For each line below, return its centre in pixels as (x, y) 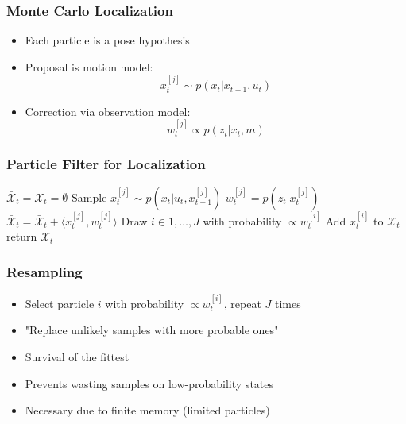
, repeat (242, 303)
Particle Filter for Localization (106, 164)
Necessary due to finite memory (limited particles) (147, 410)
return (22, 236)
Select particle (60, 303)
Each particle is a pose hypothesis (107, 40)
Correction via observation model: (108, 111)
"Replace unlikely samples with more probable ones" (152, 330)
